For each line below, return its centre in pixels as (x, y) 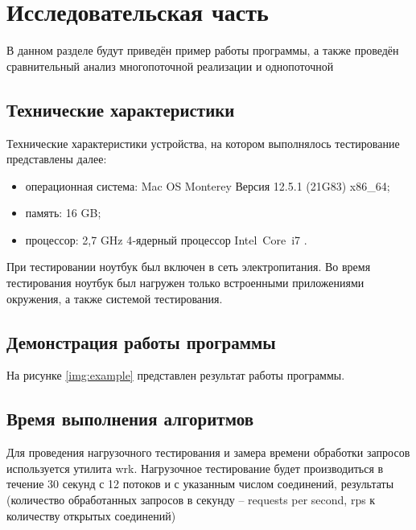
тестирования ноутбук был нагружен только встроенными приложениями (185, 283)
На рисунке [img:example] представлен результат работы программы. (176, 375)
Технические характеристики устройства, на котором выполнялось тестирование (203, 143)
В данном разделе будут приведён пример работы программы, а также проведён (203, 50)
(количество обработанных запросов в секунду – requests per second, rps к (191, 500)
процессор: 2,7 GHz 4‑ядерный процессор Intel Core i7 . (166, 239)
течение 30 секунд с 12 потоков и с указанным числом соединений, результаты (200, 484)
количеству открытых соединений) (91, 515)
